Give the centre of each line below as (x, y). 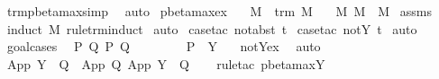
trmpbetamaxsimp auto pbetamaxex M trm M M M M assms (219, 11)
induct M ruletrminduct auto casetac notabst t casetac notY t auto (212, 28)
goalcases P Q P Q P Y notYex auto (164, 46)
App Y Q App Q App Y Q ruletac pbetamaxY (166, 63)
